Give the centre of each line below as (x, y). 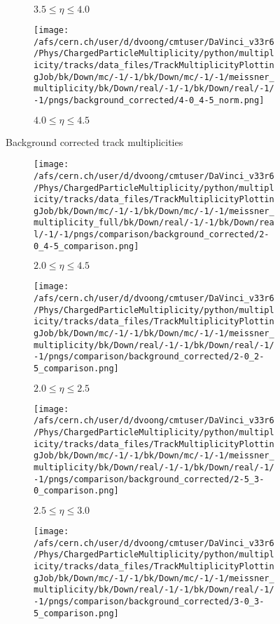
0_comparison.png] (76, 491)
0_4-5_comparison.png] (86, 246)
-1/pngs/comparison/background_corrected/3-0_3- (149, 601)
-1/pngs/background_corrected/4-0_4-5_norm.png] (149, 100)
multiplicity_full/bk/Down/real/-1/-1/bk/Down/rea (154, 223)
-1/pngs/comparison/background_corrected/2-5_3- (149, 479)
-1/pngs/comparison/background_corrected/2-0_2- (149, 357)
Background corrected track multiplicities (94, 141)
